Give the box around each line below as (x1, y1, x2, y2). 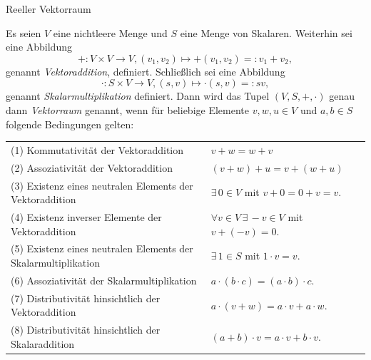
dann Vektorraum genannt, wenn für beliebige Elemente (6, 102, 249, 117)
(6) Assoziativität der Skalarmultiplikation (11, 272, 197, 287)
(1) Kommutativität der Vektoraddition (11, 142, 184, 157)
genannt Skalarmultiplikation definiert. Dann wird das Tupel (6, 88, 270, 103)
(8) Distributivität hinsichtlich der (11, 322, 161, 337)
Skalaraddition (11, 336, 75, 351)
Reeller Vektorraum (6, 1, 91, 16)
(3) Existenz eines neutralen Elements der (11, 178, 193, 192)
